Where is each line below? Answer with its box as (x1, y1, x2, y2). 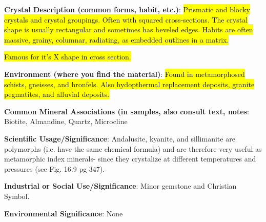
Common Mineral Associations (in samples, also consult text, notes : (4, 106, 249, 116)
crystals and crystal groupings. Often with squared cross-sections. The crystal (4, 14, 248, 25)
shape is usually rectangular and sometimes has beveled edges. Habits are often (4, 24, 253, 35)
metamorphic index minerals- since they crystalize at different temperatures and (4, 153, 256, 164)
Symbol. (4, 190, 30, 201)
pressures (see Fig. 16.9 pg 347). (4, 163, 105, 174)
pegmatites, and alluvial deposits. (4, 89, 110, 99)
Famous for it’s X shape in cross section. (4, 51, 131, 62)
